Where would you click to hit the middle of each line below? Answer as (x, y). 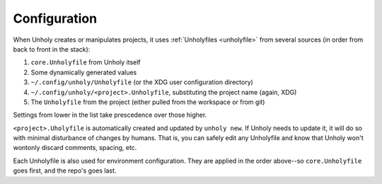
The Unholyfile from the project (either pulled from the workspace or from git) (148, 102)
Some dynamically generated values (84, 72)
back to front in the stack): (52, 49)
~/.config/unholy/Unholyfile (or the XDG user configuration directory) (142, 82)
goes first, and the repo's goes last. (65, 171)
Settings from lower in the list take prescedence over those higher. (110, 115)
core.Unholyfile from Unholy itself (86, 62)
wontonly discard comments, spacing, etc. (75, 148)
